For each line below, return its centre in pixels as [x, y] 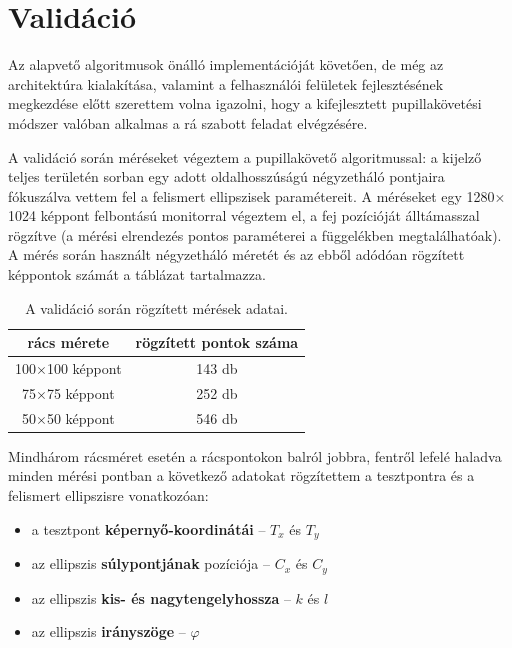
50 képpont [80, 417]
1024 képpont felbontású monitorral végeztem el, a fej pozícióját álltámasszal [244, 215]
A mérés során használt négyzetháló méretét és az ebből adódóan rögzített [236, 254]
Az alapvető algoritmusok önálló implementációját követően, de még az [226, 64]
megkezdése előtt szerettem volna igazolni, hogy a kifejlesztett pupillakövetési [245, 103]
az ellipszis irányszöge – [108, 631]
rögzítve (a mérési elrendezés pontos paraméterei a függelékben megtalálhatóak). [255, 234]
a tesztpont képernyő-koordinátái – [148, 528]
